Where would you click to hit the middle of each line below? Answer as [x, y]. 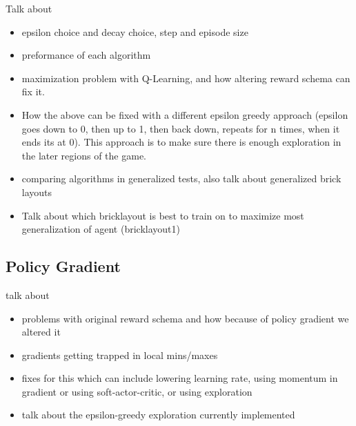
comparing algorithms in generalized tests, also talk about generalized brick [181, 178]
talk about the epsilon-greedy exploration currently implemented [158, 415]
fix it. [33, 91]
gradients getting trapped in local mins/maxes [120, 355]
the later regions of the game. [84, 155]
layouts [37, 192]
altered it [41, 332]
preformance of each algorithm [86, 55]
